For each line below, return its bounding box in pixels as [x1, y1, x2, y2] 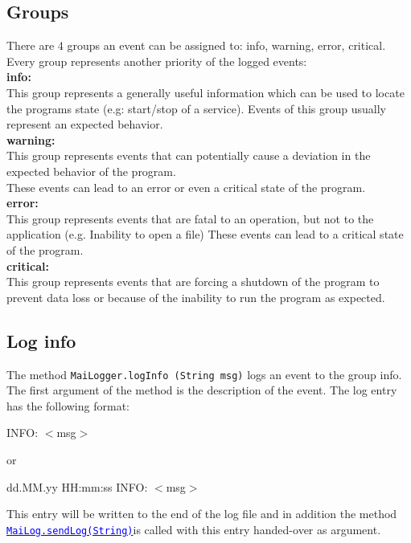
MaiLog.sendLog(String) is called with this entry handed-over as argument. [6, 521, 381, 537]
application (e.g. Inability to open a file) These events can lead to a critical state [6, 226, 404, 243]
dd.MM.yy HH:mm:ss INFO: [6, 478, 148, 495]
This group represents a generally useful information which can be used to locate [6, 84, 405, 100]
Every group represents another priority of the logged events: [6, 52, 307, 69]
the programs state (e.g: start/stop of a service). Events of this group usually [6, 100, 386, 116]
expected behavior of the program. [6, 162, 176, 179]
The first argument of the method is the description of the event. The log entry [6, 382, 397, 398]
